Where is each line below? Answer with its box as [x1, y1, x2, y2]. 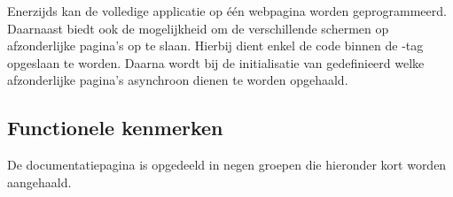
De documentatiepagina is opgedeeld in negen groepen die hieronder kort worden [7, 155, 447, 174]
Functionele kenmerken [7, 114, 223, 141]
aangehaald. [7, 172, 72, 191]
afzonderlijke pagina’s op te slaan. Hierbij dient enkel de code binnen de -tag [7, 36, 424, 55]
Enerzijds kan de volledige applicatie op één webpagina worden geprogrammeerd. [7, 2, 447, 19]
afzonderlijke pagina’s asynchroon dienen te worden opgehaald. [7, 71, 348, 89]
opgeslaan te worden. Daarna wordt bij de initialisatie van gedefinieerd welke [7, 53, 425, 72]
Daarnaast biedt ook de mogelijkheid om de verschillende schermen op [7, 19, 389, 37]
